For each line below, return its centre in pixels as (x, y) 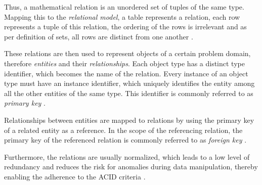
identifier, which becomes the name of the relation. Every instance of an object (126, 73)
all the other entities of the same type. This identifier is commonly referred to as (129, 93)
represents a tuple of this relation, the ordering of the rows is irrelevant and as (125, 27)
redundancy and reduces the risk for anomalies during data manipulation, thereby (131, 167)
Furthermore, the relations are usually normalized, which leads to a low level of (127, 156)
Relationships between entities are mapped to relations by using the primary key (129, 120)
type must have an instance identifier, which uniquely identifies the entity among (129, 83)
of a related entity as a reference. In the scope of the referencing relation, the (123, 130)
